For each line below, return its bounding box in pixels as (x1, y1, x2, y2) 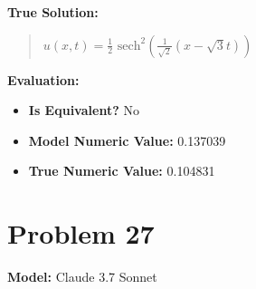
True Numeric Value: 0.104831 (28, 161, 215, 180)
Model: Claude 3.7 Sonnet (7, 267, 157, 286)
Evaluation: (7, 70, 80, 89)
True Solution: (7, 3, 99, 21)
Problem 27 (7, 215, 155, 252)
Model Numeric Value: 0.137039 (28, 130, 226, 149)
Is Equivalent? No (28, 101, 139, 120)
